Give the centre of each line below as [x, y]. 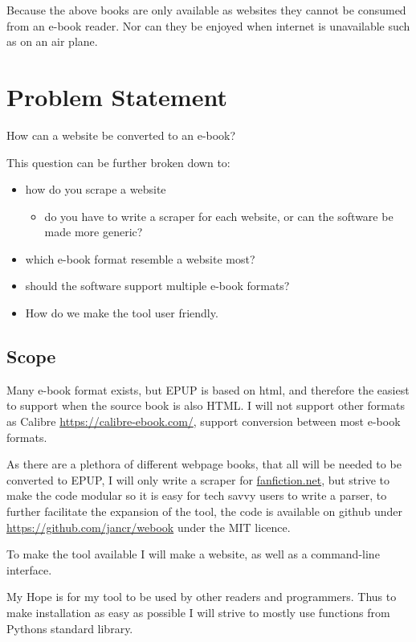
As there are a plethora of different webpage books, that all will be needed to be [204, 464]
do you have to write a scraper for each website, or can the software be [219, 216]
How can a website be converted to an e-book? [121, 135]
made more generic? [94, 232]
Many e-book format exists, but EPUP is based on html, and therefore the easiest [208, 389]
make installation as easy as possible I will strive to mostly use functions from [198, 612]
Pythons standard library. [70, 628]
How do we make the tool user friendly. [122, 313]
